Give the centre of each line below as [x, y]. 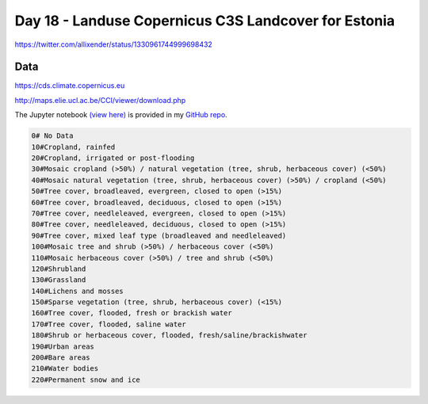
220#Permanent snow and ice [86, 379]
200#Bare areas [61, 358]
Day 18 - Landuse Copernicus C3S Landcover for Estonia [205, 21]
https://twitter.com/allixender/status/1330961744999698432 [114, 44]
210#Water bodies [65, 369]
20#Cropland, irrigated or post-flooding [113, 158]
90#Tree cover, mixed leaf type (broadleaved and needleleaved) [159, 235]
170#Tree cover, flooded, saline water [109, 324]
